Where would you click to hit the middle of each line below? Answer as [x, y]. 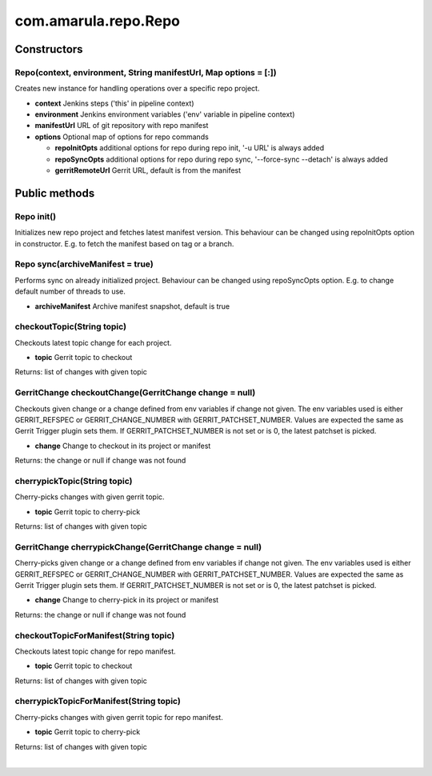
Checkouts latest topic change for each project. [93, 342]
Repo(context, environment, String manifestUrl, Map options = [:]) [146, 72]
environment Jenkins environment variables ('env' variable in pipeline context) [165, 114]
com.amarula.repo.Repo [97, 21]
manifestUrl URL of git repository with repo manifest [122, 126]
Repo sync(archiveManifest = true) [84, 264]
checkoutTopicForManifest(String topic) [95, 635]
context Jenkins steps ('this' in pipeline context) [115, 103]
